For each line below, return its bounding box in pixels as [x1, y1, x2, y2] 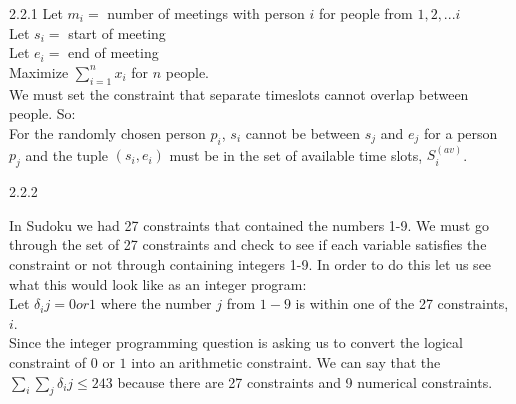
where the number [100, 293, 212, 314]
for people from [318, 3, 413, 23]
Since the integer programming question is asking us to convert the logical [9, 332, 463, 353]
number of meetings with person [107, 3, 305, 23]
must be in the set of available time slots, [169, 144, 423, 165]
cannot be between [245, 122, 361, 143]
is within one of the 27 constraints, [295, 293, 509, 314]
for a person [424, 122, 498, 143]
